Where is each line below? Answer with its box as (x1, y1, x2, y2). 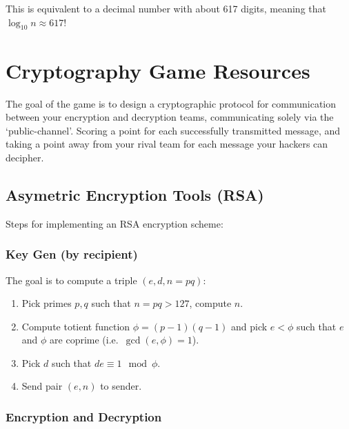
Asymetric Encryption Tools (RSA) (6, 183, 264, 205)
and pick (230, 319, 268, 333)
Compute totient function (21, 319, 130, 333)
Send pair (21, 379, 63, 393)
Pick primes (21, 296, 72, 310)
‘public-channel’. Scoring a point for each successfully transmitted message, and (6, 123, 341, 137)
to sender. (100, 379, 142, 393)
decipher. (6, 150, 44, 164)
